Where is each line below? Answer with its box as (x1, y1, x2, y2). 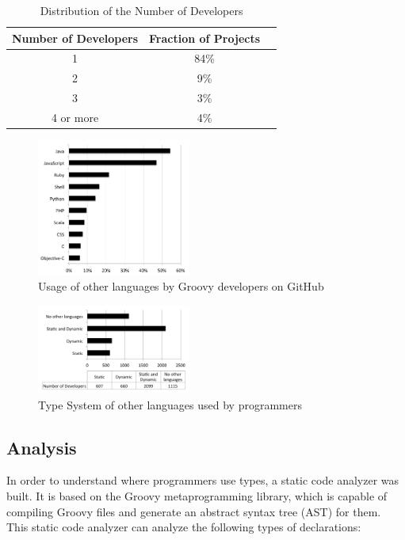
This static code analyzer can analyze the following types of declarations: (6, 519, 361, 535)
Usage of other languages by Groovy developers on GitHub (38, 278, 324, 295)
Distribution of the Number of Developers (40, 2, 243, 18)
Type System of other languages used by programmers (38, 396, 302, 413)
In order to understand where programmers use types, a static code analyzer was (6, 472, 399, 489)
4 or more (51, 108, 99, 125)
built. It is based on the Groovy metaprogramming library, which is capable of (6, 487, 388, 504)
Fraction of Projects (149, 29, 261, 46)
